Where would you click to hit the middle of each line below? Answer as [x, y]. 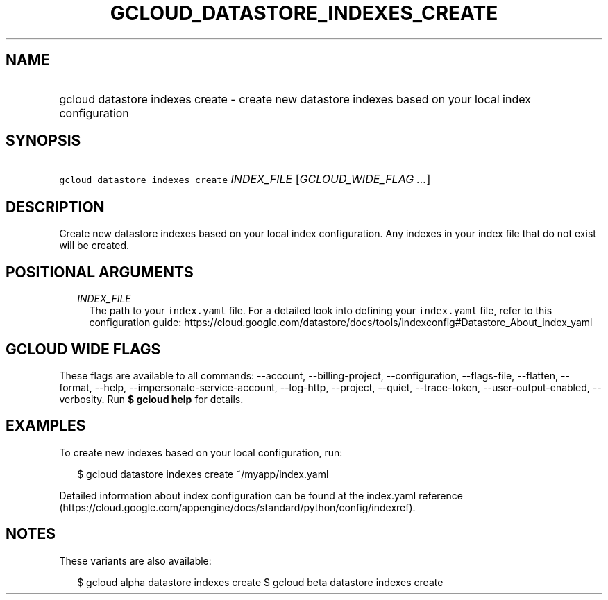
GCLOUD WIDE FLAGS [83, 349]
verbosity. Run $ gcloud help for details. [151, 399]
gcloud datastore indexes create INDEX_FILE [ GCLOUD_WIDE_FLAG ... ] [245, 179]
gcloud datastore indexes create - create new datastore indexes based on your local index [295, 99]
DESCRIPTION [55, 207]
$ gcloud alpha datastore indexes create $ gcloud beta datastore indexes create [260, 582]
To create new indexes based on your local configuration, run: [201, 452]
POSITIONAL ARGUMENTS [100, 272]
